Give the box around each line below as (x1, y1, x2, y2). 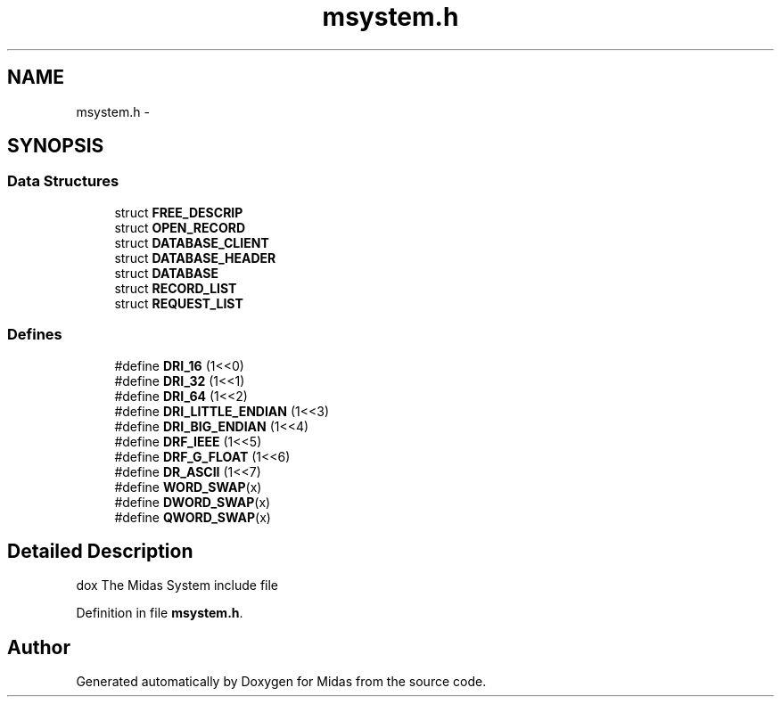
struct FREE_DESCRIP (114, 204, 243, 220)
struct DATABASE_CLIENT (114, 234, 269, 250)
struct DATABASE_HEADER (114, 250, 276, 266)
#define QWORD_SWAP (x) (114, 509, 271, 525)
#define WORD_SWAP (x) (114, 479, 262, 495)
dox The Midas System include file (76, 577, 279, 593)
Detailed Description (7, 539, 193, 562)
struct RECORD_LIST (114, 280, 237, 296)
